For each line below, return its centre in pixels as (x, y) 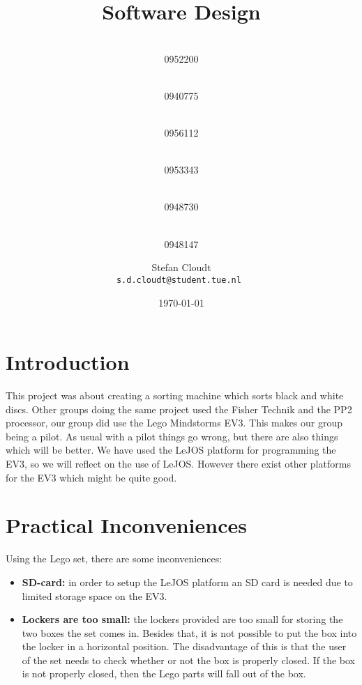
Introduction (68, 362)
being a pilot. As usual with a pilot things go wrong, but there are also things (172, 436)
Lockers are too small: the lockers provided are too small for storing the (182, 619)
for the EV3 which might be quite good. (91, 477)
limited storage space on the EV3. (95, 595)
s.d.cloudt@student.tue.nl (179, 280)
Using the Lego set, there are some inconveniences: (114, 559)
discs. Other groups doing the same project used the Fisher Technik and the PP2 (179, 409)
